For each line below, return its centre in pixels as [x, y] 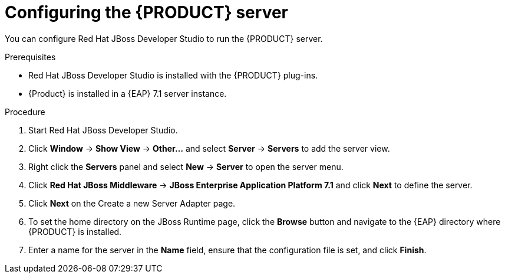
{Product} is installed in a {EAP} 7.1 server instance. [128, 93]
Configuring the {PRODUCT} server [147, 12]
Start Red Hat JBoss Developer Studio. [103, 130]
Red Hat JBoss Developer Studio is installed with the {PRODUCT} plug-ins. [173, 75]
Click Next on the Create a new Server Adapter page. [132, 203]
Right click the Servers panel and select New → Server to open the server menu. [186, 166]
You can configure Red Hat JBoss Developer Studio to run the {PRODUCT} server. [164, 38]
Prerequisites [30, 57]
